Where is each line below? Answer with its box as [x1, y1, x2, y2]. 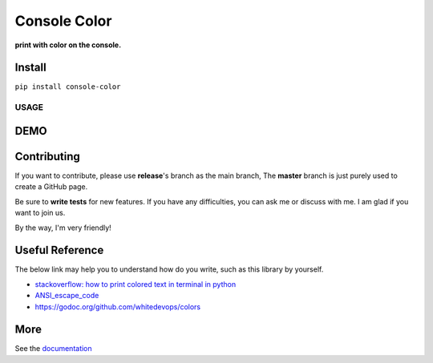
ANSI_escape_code [34, 291, 99, 300]
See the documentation [14, 344, 92, 353]
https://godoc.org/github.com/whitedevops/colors [34, 301, 201, 312]
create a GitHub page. [14, 182, 88, 192]
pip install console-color [14, 83, 121, 91]
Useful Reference [14, 244, 104, 257]
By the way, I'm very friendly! [14, 223, 111, 232]
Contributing [14, 149, 80, 163]
